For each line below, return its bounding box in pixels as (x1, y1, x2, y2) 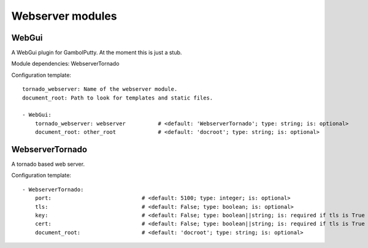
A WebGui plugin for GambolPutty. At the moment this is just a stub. (11, 49, 182, 56)
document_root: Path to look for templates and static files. (22, 94, 213, 101)
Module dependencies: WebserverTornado (11, 60, 120, 68)
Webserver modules (11, 9, 117, 23)
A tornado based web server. (11, 160, 85, 168)
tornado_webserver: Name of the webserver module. (22, 86, 178, 93)
